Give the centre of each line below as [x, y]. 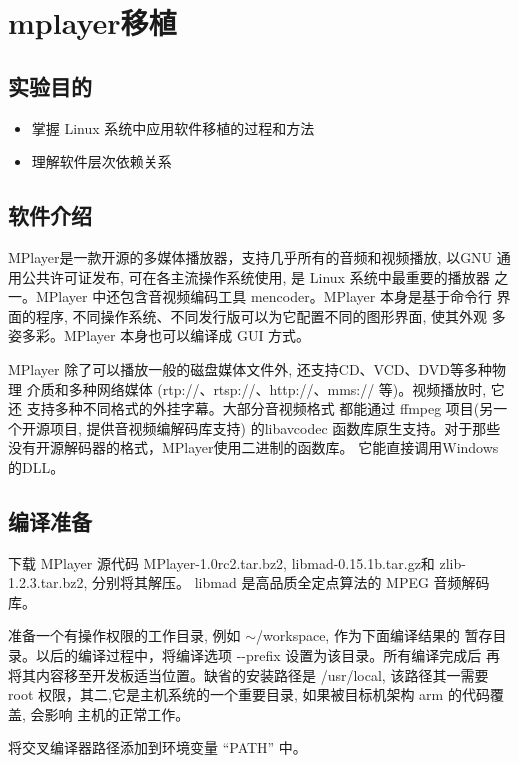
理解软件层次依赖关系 [101, 161]
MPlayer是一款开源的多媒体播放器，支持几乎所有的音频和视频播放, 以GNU [250, 256]
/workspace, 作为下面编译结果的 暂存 [374, 635]
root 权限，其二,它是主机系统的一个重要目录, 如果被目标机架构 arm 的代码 [249, 694]
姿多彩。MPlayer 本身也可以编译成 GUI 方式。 [159, 335]
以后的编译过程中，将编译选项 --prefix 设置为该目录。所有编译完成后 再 [267, 655]
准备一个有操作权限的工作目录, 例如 [124, 635]
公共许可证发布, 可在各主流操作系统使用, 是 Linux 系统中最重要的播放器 [255, 276]
